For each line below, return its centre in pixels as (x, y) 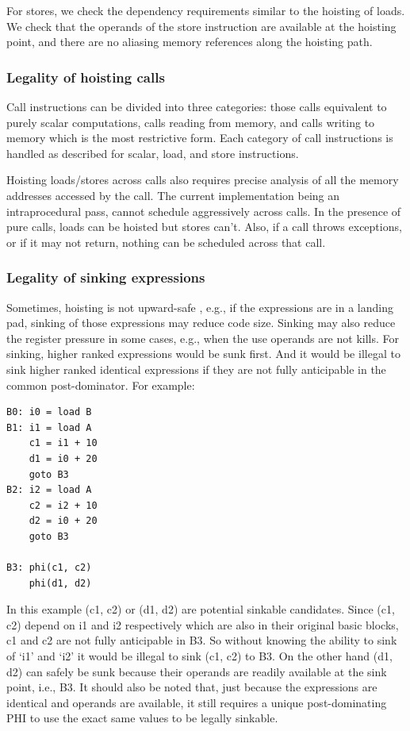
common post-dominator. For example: (101, 385)
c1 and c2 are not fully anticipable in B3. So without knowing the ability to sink (202, 640)
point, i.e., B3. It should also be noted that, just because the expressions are (192, 687)
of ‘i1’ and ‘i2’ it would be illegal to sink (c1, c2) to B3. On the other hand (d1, (199, 656)
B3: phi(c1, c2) (49, 568)
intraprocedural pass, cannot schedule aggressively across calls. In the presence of (204, 211)
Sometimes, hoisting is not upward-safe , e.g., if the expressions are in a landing (200, 307)
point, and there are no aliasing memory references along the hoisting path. (190, 42)
